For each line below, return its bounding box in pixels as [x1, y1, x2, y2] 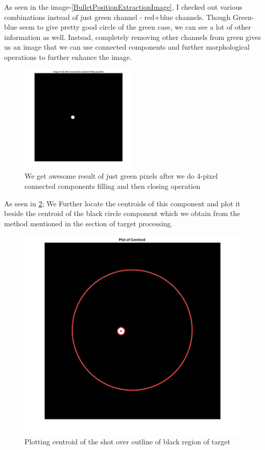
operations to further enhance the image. [4, 51, 132, 62]
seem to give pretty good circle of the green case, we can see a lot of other [19, 22, 251, 32]
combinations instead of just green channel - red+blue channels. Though [4, 11, 231, 22]
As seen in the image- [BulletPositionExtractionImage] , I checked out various [4, 2, 243, 12]
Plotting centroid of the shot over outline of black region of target [25, 436, 230, 447]
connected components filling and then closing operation [25, 180, 201, 191]
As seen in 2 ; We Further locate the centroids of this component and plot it [4, 198, 240, 208]
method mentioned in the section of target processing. [4, 218, 173, 228]
